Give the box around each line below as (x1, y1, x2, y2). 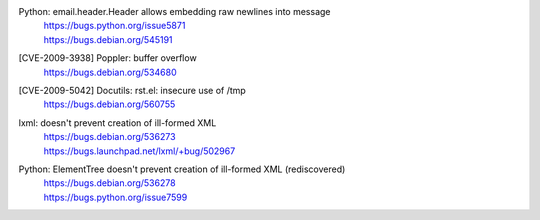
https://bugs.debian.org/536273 (43, 131, 176, 143)
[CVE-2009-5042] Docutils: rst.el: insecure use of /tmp (18, 84, 247, 96)
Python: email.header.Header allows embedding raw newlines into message (18, 6, 331, 17)
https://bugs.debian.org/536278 (43, 177, 176, 189)
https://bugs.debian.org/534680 (43, 66, 177, 78)
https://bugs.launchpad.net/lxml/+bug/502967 (43, 145, 236, 157)
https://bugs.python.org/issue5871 (43, 20, 186, 32)
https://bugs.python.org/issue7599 (43, 191, 188, 203)
